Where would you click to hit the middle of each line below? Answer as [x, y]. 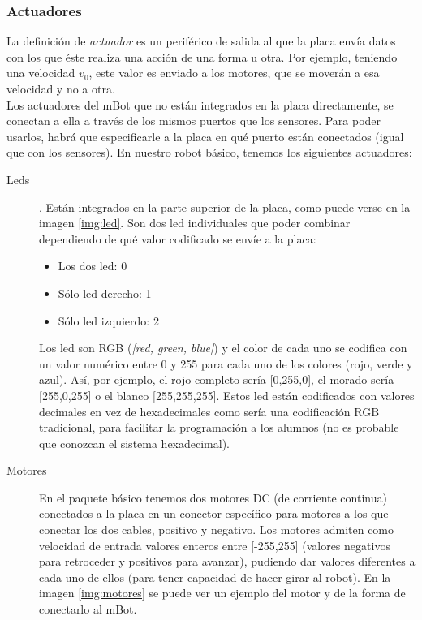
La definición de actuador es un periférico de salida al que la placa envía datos [201, 41]
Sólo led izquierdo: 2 [108, 320]
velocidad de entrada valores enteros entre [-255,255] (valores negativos [215, 545]
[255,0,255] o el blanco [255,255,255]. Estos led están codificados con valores [227, 395]
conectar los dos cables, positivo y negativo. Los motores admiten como [217, 530]
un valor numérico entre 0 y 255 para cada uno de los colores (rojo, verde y [226, 363]
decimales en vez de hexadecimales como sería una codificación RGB [209, 411]
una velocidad [41, 73]
